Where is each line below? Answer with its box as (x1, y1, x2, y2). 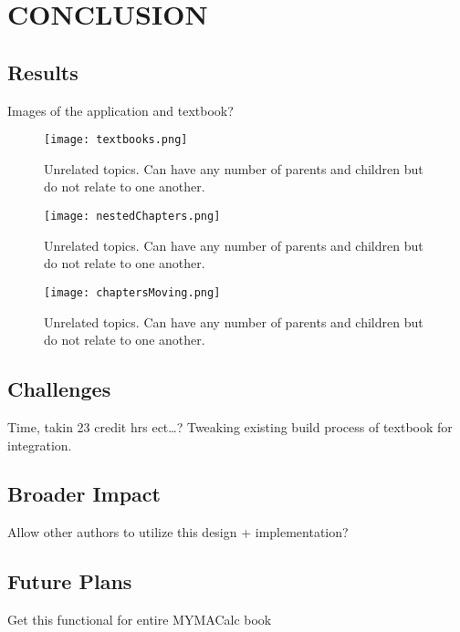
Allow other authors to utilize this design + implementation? (7, 523, 349, 542)
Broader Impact (7, 480, 161, 508)
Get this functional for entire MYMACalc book (7, 610, 272, 629)
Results (7, 57, 78, 86)
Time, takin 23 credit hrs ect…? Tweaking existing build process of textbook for (7, 417, 453, 436)
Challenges (7, 375, 111, 403)
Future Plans (7, 567, 132, 596)
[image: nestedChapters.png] (44, 210, 221, 223)
